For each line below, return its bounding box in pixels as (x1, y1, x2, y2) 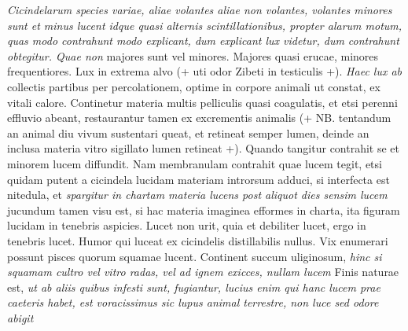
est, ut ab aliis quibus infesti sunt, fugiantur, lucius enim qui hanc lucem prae (7, 278, 380, 295)
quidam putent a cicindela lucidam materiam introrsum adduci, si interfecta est (7, 171, 390, 187)
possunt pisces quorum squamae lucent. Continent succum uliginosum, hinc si (7, 248, 382, 264)
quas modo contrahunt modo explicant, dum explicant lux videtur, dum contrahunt (7, 32, 399, 49)
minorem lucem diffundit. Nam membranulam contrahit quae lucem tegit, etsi (7, 155, 382, 171)
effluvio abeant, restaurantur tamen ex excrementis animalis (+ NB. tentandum (7, 109, 391, 126)
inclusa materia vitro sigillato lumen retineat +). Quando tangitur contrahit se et (7, 140, 400, 156)
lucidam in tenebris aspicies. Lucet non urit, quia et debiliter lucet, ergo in (7, 217, 366, 234)
